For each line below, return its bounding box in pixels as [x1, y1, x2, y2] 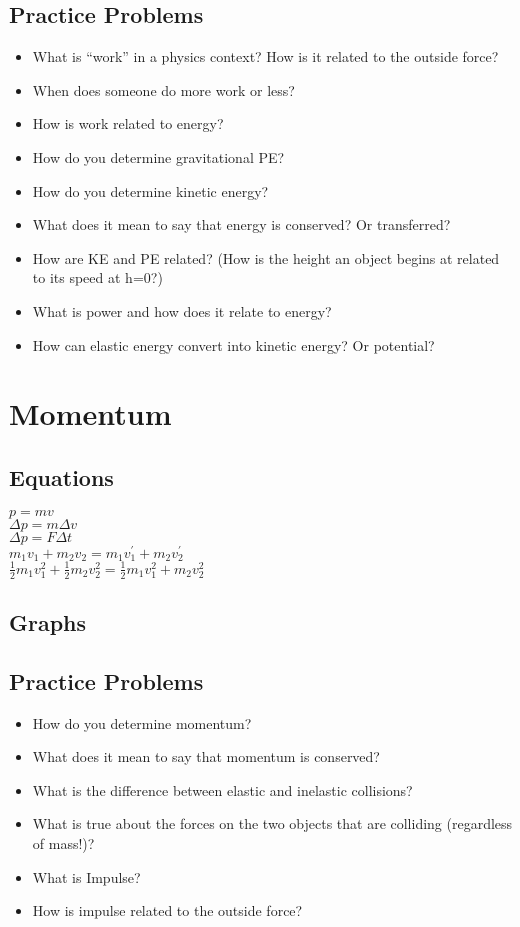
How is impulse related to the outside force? [32, 900, 303, 921]
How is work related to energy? [32, 113, 224, 134]
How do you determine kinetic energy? [32, 180, 269, 201]
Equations [9, 461, 114, 492]
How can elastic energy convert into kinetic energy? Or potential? [32, 334, 435, 355]
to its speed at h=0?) [32, 267, 163, 288]
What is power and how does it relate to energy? [32, 300, 332, 321]
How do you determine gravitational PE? [32, 146, 285, 167]
